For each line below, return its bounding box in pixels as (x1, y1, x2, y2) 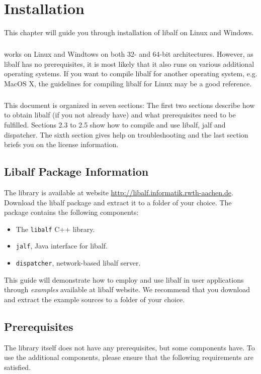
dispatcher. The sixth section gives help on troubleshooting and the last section (4, 129, 248, 140)
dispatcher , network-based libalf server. (16, 258, 141, 268)
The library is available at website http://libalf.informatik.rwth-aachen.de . (4, 187, 233, 198)
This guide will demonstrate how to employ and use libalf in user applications (4, 274, 244, 285)
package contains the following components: (4, 207, 139, 217)
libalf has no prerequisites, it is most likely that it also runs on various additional (4, 58, 254, 69)
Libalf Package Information (4, 164, 149, 179)
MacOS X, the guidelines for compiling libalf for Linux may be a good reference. (4, 78, 252, 88)
